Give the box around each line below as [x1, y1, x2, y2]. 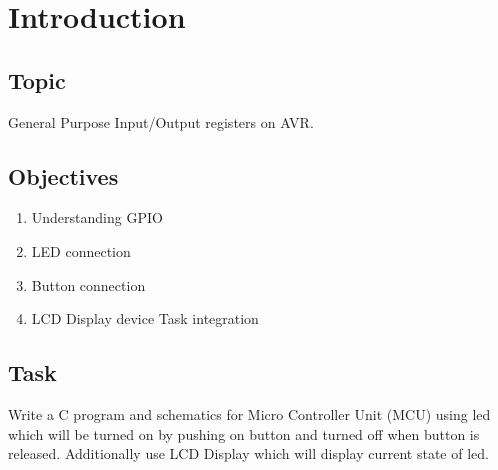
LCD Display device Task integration [31, 308, 259, 329]
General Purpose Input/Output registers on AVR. [8, 111, 314, 132]
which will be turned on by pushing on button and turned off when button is [8, 423, 480, 444]
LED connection [31, 240, 131, 261]
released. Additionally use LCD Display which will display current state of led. [8, 443, 489, 464]
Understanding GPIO [31, 207, 163, 228]
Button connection [31, 274, 146, 295]
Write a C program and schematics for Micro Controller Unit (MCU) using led [8, 403, 491, 424]
